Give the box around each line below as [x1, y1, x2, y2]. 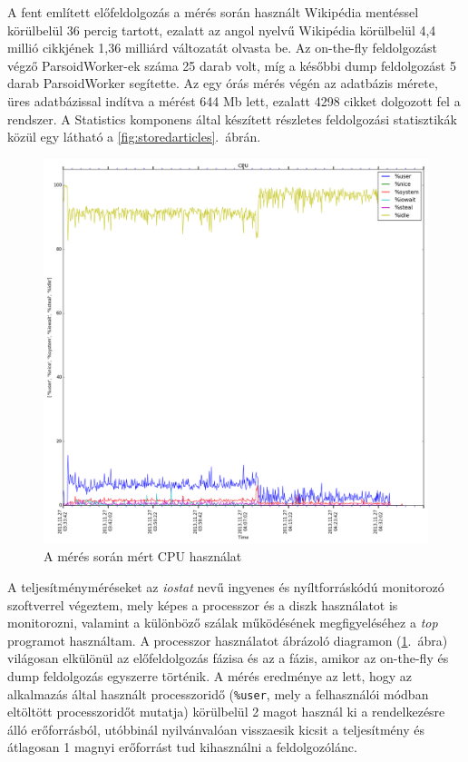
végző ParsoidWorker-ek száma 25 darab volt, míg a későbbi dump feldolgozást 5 [7, 55, 456, 74]
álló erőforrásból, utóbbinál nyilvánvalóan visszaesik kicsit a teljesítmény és [7, 719, 424, 738]
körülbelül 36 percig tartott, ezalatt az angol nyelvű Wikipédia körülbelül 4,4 [7, 20, 436, 39]
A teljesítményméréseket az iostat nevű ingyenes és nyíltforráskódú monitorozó [7, 577, 444, 596]
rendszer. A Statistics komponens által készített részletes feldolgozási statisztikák [7, 109, 457, 128]
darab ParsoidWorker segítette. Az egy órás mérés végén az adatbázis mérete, [7, 74, 438, 93]
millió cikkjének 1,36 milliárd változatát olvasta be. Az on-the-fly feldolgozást [7, 38, 437, 57]
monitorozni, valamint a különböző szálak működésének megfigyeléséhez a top [7, 613, 438, 632]
